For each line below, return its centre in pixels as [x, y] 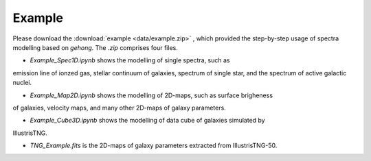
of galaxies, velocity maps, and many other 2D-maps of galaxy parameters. [119, 108]
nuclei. [22, 83]
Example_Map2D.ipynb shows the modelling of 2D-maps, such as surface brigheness [151, 95]
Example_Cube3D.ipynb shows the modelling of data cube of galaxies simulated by [147, 121]
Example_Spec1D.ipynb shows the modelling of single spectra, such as [130, 60]
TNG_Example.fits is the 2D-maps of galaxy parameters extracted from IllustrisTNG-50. [154, 146]
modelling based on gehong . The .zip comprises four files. [95, 47]
